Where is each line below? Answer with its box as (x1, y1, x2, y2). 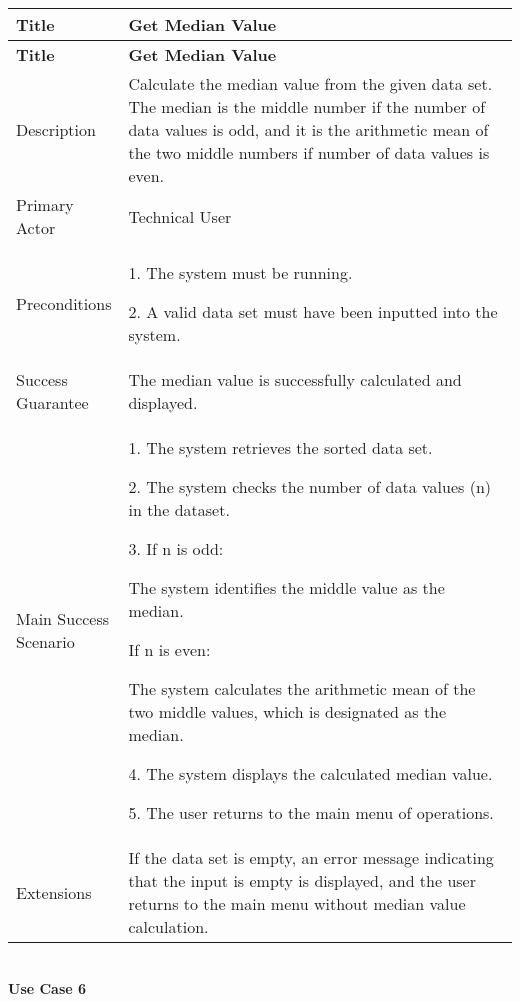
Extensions (16, 880, 92, 904)
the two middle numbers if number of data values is (128, 141, 490, 164)
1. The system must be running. (128, 261, 353, 284)
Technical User (128, 204, 232, 228)
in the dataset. (128, 498, 230, 521)
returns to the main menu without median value (128, 892, 466, 915)
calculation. (128, 915, 209, 938)
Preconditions (16, 292, 112, 315)
